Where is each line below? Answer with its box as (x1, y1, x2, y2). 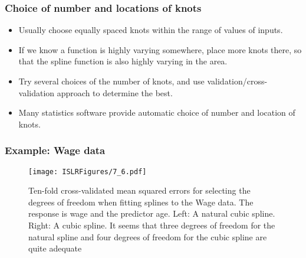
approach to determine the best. (57, 86, 173, 99)
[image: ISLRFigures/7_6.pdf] (28, 167, 147, 176)
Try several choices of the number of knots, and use (18, 75, 205, 87)
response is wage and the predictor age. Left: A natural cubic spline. (28, 207, 275, 220)
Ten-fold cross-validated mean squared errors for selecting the (28, 184, 251, 197)
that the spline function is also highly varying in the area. (18, 55, 228, 67)
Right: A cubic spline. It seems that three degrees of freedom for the (28, 219, 275, 231)
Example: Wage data (5, 143, 106, 158)
